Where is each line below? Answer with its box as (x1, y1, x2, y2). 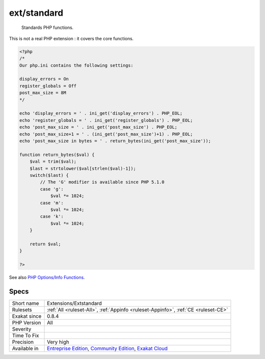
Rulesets (12, 306, 32, 313)
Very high (47, 338, 70, 345)
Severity (12, 326, 31, 332)
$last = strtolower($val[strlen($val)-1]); (29, 166, 136, 171)
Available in (12, 345, 39, 352)
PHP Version (12, 319, 41, 326)
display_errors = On (19, 76, 69, 82)
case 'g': (40, 186, 64, 192)
